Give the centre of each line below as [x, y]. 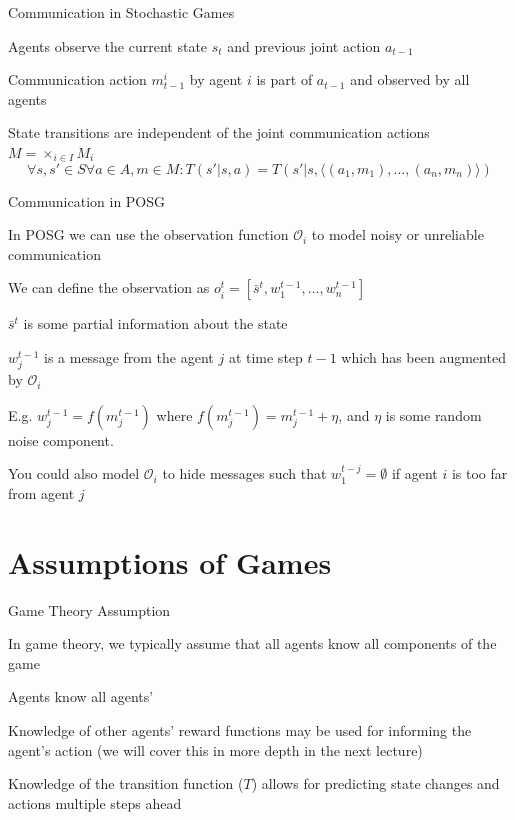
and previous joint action [304, 45]
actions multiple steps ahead [95, 802]
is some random [433, 414]
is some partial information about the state [155, 323]
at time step [265, 356]
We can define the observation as [109, 287]
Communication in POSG [87, 200]
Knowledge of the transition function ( [126, 783]
